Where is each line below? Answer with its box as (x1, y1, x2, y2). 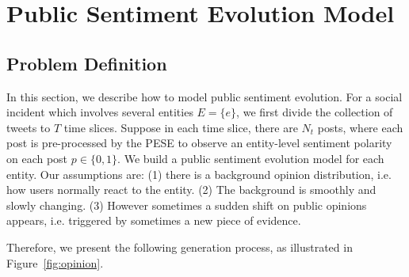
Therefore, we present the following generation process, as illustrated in (6, 238, 353, 255)
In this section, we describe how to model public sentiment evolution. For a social (6, 88, 403, 104)
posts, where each (317, 119, 403, 135)
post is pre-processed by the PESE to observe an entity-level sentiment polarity (6, 135, 392, 151)
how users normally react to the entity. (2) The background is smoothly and (6, 181, 377, 198)
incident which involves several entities (6, 104, 193, 120)
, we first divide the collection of (236, 104, 393, 120)
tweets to (6, 119, 51, 135)
